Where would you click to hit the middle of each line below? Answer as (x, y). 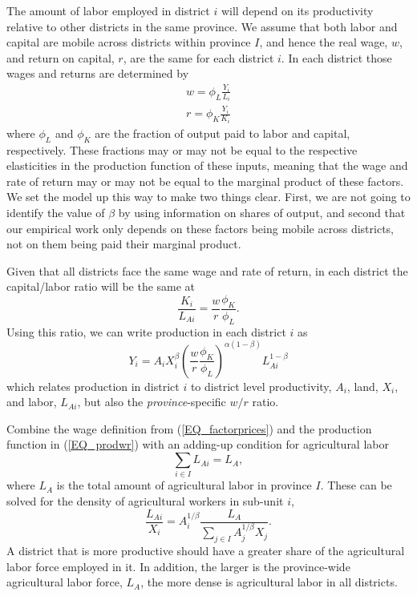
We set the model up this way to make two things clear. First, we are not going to (208, 197)
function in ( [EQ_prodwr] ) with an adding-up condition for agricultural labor (198, 444)
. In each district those (336, 57)
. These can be (356, 485)
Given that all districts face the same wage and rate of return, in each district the (207, 270)
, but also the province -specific (152, 402)
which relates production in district (93, 386)
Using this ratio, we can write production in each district (146, 331)
